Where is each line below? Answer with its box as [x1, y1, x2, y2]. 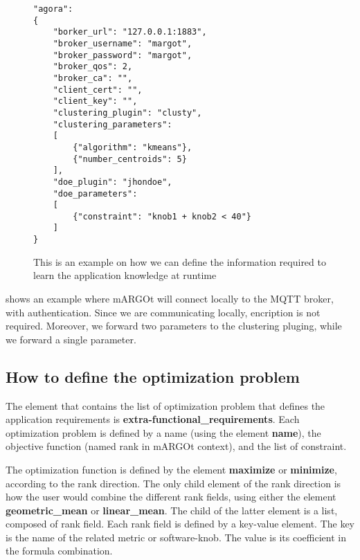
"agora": [33, 4, 73, 14]
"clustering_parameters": [53, 119, 172, 129]
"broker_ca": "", [53, 73, 133, 83]
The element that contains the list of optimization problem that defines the [6, 398, 325, 413]
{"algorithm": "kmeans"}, [73, 142, 192, 152]
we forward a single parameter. [6, 332, 136, 346]
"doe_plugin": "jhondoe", [53, 177, 172, 187]
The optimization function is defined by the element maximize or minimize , [6, 462, 337, 476]
